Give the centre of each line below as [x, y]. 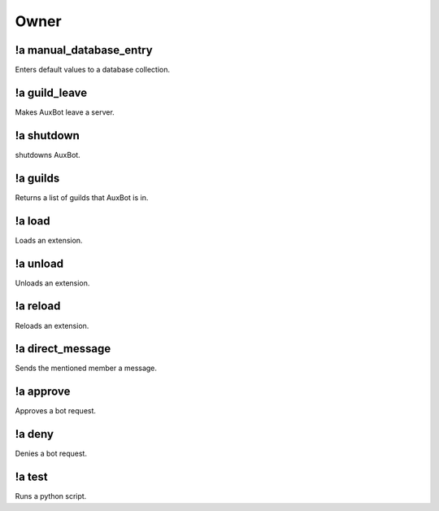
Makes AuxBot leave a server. [65, 112]
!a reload [38, 306]
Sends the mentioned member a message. [86, 368]
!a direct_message [63, 349]
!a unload [39, 263]
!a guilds [37, 178]
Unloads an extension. [52, 283]
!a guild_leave [51, 92]
